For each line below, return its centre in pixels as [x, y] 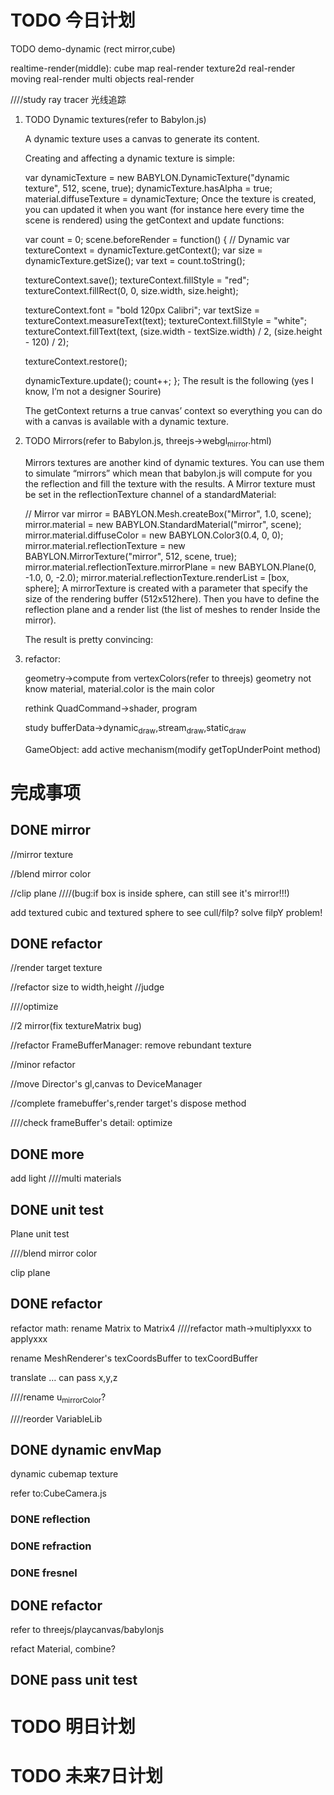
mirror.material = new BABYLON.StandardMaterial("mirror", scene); [163, 524]
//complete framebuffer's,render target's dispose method [128, 1103]
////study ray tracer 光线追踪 [68, 99]
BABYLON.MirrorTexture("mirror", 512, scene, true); [131, 556]
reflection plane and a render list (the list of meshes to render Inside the [172, 609]
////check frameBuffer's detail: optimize [91, 1123]
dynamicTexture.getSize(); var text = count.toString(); [135, 260]
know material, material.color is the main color [120, 688]
